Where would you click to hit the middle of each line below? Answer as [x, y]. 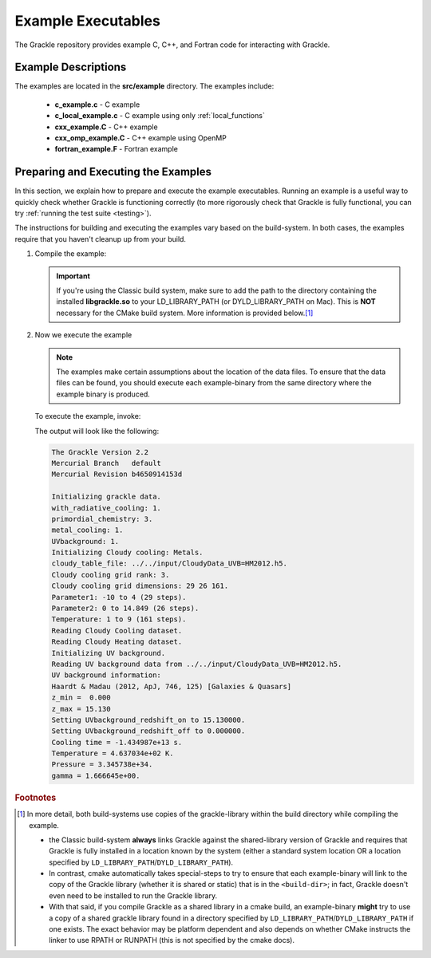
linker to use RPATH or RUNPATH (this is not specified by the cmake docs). [172, 940]
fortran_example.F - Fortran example [117, 149]
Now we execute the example [83, 335]
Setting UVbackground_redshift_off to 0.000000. [148, 731]
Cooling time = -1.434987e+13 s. [117, 742]
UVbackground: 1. [85, 541]
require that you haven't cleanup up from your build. [101, 239]
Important [73, 276]
